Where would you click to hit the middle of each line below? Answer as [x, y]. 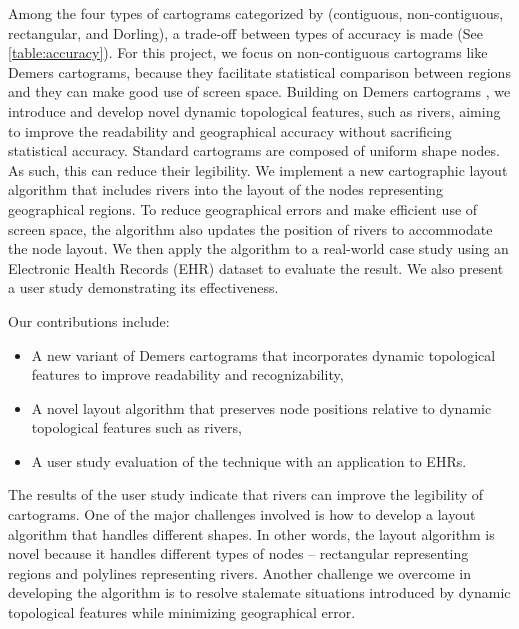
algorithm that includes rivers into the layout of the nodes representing [225, 189]
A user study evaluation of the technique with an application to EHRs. [249, 460]
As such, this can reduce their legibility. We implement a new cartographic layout [258, 169]
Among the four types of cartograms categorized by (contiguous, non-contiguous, [256, 13]
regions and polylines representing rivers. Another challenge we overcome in [239, 572]
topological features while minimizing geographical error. [182, 612]
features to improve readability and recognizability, [187, 374]
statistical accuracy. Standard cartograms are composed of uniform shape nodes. [254, 150]
